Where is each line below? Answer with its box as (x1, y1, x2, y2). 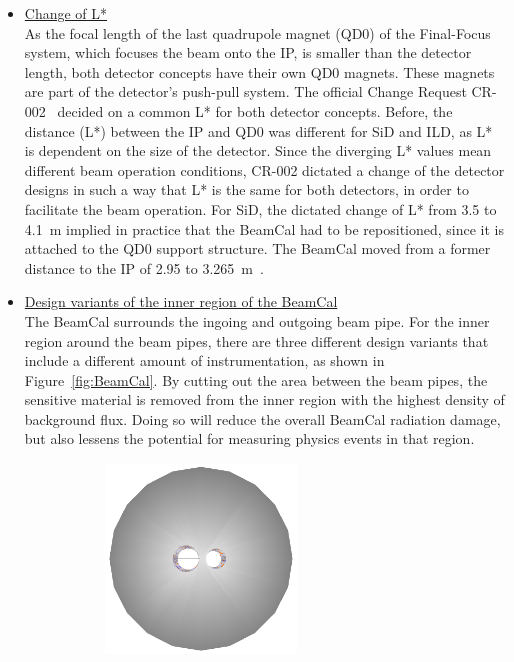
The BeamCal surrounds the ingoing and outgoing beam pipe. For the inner (24, 310, 490, 331)
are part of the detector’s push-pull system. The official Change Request (24, 81, 467, 102)
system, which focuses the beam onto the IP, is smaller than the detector (24, 42, 472, 63)
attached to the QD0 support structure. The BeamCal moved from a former (24, 238, 491, 259)
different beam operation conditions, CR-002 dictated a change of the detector (24, 159, 505, 180)
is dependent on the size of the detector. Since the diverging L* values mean (24, 140, 492, 161)
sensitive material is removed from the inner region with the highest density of (24, 389, 505, 410)
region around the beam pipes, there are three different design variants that (24, 330, 489, 351)
